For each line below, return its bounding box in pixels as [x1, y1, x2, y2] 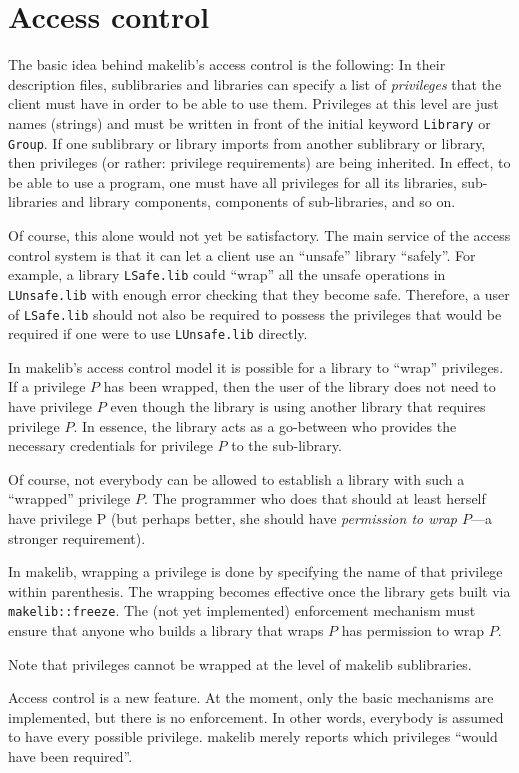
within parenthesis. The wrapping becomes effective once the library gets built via [8, 580, 511, 601]
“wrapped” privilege [8, 488, 131, 509]
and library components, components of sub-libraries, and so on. [61, 191, 456, 212]
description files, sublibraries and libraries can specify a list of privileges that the [8, 73, 502, 94]
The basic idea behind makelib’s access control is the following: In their [8, 54, 446, 75]
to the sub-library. [231, 435, 342, 456]
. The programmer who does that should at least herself [143, 488, 486, 509]
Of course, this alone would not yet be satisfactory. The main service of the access [8, 225, 511, 245]
